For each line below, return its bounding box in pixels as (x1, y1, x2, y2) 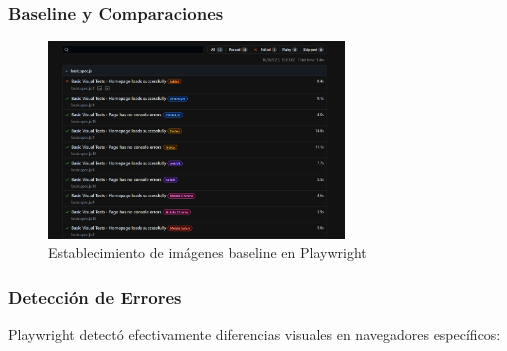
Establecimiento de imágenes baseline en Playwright (48, 242, 367, 263)
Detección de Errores (8, 284, 182, 309)
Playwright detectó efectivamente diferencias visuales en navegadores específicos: (8, 323, 501, 344)
